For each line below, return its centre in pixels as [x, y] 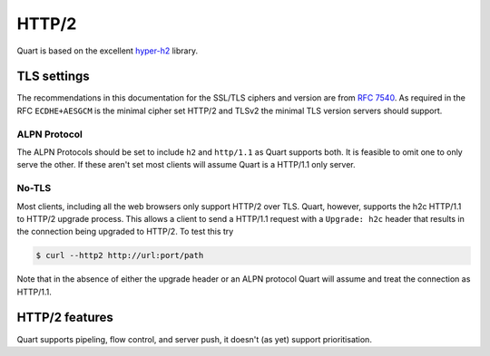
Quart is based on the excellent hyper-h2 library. [108, 51]
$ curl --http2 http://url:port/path [120, 255]
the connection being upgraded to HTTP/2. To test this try [125, 232]
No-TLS [34, 188]
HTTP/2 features [65, 318]
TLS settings [53, 77]
